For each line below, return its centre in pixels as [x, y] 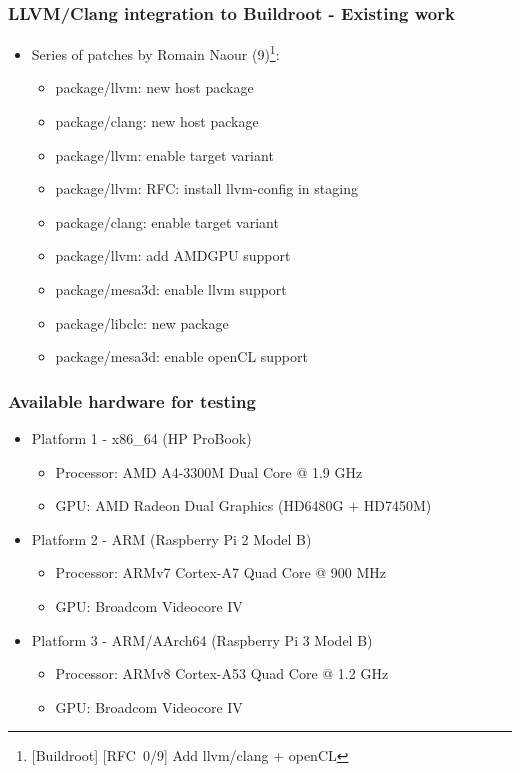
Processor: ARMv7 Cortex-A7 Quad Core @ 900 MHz [221, 572]
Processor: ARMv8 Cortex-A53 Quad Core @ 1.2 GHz [222, 673]
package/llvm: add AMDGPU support [173, 255]
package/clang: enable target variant [167, 221]
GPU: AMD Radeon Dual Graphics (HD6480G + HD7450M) [243, 505]
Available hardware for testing [132, 400]
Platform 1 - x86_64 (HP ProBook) [141, 438]
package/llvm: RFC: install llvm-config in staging [206, 188]
